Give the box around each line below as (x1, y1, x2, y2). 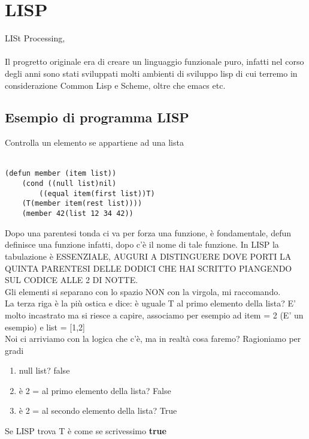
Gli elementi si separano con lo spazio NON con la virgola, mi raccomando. (5, 285, 281, 297)
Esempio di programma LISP (5, 108, 189, 127)
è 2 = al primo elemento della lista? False (19, 384, 171, 396)
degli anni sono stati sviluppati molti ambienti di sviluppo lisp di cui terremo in (5, 67, 298, 79)
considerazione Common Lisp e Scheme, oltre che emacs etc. (5, 79, 226, 91)
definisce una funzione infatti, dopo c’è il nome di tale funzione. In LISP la (5, 238, 279, 251)
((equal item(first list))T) (39, 189, 155, 198)
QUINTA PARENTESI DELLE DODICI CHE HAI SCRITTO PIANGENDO (5, 261, 292, 274)
